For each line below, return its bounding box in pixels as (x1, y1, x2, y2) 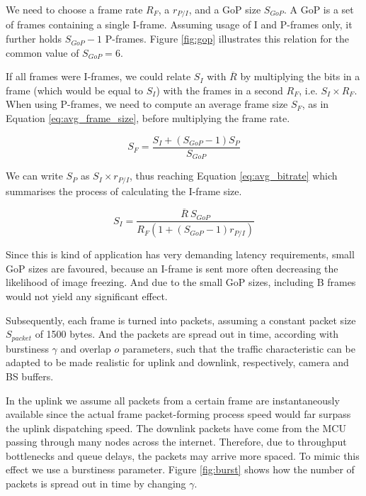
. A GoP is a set (283, 2, 354, 16)
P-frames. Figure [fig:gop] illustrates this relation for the (105, 31, 350, 46)
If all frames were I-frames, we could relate (6, 69, 191, 84)
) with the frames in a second (156, 82, 283, 97)
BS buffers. (6, 368, 54, 383)
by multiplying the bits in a (240, 69, 360, 84)
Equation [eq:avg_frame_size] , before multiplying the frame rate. (6, 111, 290, 126)
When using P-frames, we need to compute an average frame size (6, 97, 288, 111)
